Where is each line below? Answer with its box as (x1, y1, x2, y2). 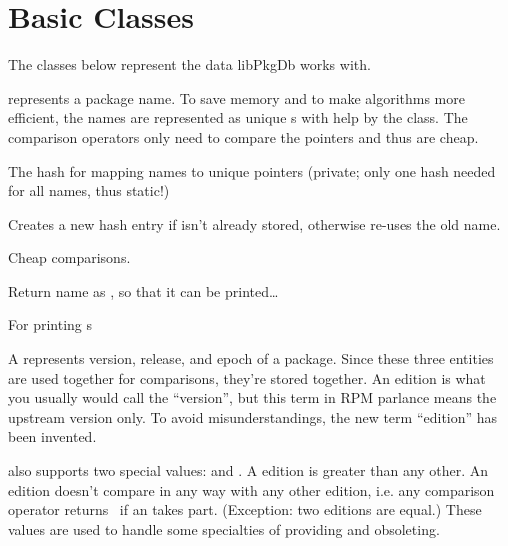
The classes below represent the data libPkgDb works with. (8, 54, 371, 75)
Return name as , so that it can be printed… (8, 280, 279, 301)
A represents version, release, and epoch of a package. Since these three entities (8, 348, 494, 369)
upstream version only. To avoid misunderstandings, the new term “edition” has (8, 406, 498, 427)
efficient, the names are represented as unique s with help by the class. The (8, 107, 468, 128)
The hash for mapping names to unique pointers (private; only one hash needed (8, 160, 496, 181)
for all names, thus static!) (8, 180, 170, 201)
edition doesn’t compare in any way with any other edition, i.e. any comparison (8, 479, 495, 500)
